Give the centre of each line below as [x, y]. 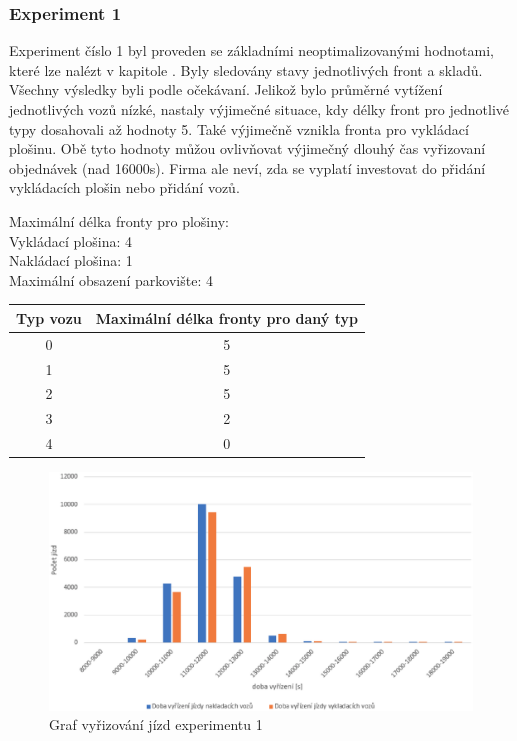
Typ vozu [49, 317]
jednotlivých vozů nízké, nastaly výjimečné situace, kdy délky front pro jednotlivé [259, 109]
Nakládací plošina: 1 [71, 260]
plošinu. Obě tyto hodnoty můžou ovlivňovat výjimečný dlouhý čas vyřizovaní [247, 148]
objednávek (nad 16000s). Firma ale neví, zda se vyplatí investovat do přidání [247, 167]
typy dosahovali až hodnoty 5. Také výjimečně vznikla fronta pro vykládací [239, 128]
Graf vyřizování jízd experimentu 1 [156, 724]
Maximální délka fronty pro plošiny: [119, 220]
